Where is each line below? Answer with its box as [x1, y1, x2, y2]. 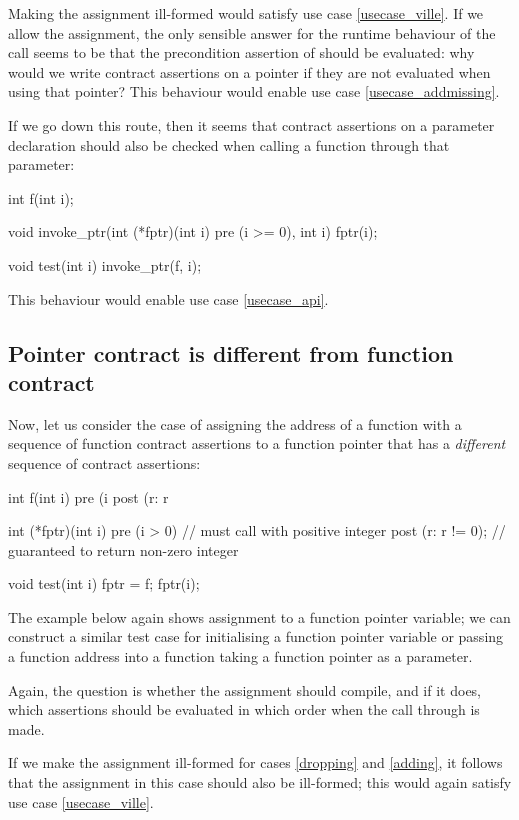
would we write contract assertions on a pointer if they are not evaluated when [8, 61, 491, 82]
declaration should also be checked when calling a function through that [8, 134, 450, 155]
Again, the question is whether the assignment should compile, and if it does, [8, 679, 482, 700]
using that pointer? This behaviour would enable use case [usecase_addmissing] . [8, 81, 500, 102]
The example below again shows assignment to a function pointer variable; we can [8, 606, 511, 627]
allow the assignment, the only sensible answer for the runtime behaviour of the [8, 22, 496, 43]
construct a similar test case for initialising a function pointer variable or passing [8, 626, 504, 647]
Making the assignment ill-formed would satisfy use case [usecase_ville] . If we [8, 3, 484, 23]
